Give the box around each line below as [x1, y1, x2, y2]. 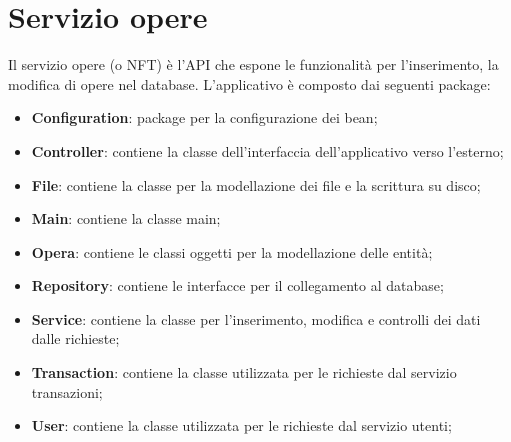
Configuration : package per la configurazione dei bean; [31, 107, 378, 128]
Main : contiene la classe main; [31, 208, 221, 229]
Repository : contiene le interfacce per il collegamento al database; [31, 275, 444, 296]
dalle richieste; [31, 328, 120, 349]
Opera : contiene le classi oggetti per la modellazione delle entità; [31, 241, 433, 262]
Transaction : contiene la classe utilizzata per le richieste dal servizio [31, 362, 457, 383]
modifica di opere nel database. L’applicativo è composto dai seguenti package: [8, 73, 491, 94]
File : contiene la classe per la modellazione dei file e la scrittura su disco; [31, 174, 481, 195]
